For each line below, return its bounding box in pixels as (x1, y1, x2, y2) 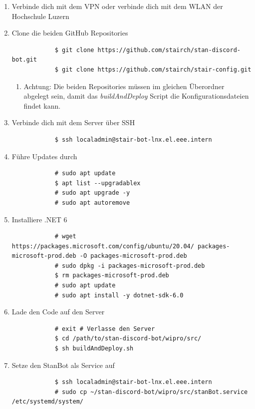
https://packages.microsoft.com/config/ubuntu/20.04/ (11, 242, 194, 250)
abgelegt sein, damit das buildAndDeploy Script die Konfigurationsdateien (23, 91, 249, 101)
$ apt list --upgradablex (54, 179, 141, 187)
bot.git (11, 56, 37, 64)
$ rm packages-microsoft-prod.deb (54, 272, 169, 279)
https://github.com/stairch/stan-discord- (97, 46, 241, 54)
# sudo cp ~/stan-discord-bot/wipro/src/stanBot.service (54, 388, 248, 395)
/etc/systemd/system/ (11, 398, 83, 405)
